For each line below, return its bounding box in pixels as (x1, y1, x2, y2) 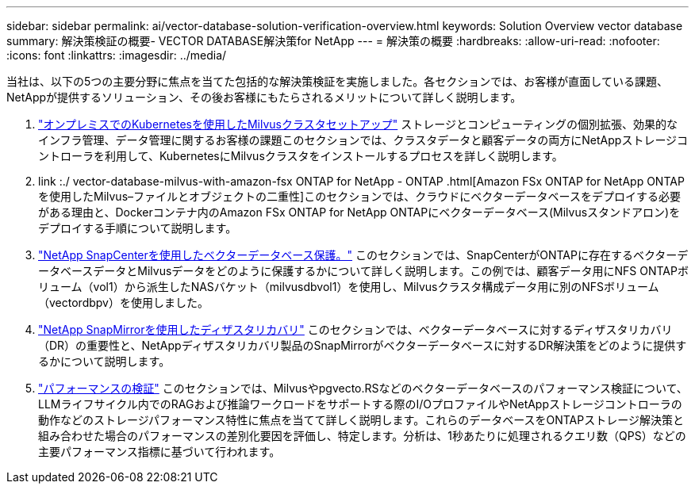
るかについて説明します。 (38, 354, 171, 368)
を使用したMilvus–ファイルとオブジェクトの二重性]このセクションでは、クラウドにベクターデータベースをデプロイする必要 (38, 189, 681, 203)
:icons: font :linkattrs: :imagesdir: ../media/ (6, 48, 227, 62)
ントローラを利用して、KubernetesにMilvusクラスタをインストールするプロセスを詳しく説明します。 (38, 149, 563, 163)
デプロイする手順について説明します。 (38, 221, 237, 235)
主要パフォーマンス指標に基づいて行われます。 (38, 445, 281, 458)
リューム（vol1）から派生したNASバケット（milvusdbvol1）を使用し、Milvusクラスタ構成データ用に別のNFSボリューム (38, 280, 659, 293)
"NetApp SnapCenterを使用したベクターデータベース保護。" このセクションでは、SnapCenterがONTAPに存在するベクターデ (38, 248, 689, 262)
